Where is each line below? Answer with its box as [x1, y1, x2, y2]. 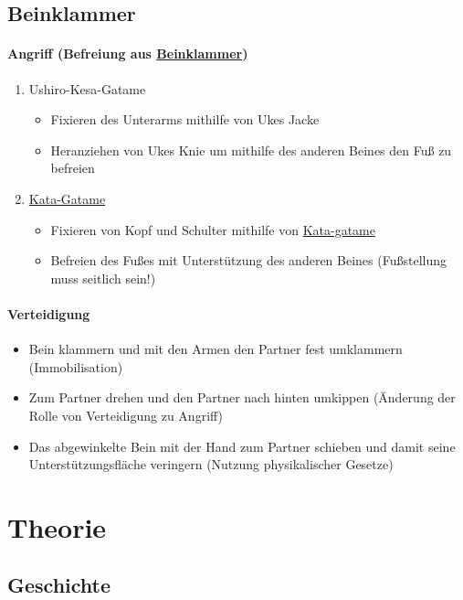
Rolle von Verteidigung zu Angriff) [28, 405, 224, 424]
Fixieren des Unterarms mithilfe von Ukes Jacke [50, 110, 320, 129]
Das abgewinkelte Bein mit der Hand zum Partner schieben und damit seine [28, 436, 456, 455]
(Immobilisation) [28, 357, 123, 376]
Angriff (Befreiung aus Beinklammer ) [7, 44, 248, 63]
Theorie [7, 508, 107, 545]
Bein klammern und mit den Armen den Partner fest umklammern [28, 339, 403, 359]
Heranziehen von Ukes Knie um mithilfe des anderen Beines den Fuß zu [50, 140, 452, 159]
